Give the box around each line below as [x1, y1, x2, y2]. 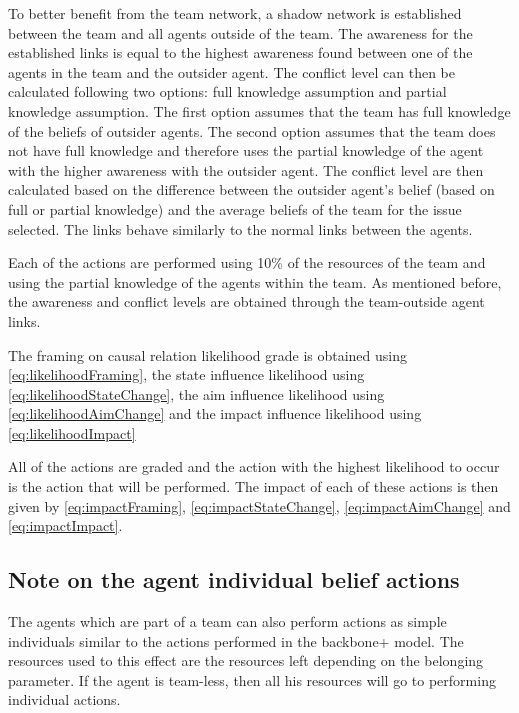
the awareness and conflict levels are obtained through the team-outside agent [8, 291, 485, 312]
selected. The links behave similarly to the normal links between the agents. [8, 218, 473, 239]
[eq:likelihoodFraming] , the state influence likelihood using [8, 364, 365, 385]
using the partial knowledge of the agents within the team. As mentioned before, [8, 271, 502, 292]
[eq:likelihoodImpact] [8, 422, 136, 443]
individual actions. [8, 689, 121, 710]
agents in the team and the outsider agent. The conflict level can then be [8, 61, 455, 82]
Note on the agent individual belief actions [8, 564, 460, 595]
